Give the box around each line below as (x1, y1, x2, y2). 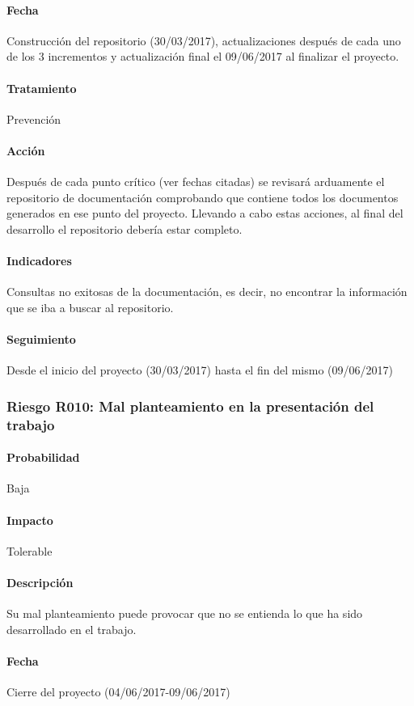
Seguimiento (6, 331, 76, 348)
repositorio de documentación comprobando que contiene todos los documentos (6, 188, 399, 205)
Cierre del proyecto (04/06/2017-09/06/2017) (6, 683, 230, 700)
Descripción (6, 574, 74, 591)
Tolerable (6, 542, 53, 559)
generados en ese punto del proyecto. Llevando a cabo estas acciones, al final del (6, 205, 403, 222)
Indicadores (6, 252, 72, 269)
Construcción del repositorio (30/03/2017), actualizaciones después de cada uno (6, 32, 401, 49)
